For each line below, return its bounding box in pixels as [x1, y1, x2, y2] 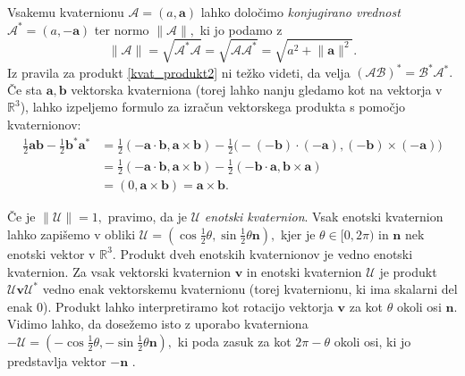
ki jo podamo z [199, 20, 283, 38]
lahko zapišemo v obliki [7, 224, 136, 243]
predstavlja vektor [7, 351, 106, 370]
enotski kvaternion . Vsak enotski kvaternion [204, 207, 444, 226]
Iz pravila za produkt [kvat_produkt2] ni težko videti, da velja [7, 63, 351, 81]
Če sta [7, 79, 42, 98]
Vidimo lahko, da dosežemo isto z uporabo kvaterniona [7, 314, 309, 333]
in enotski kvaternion [246, 262, 362, 280]
